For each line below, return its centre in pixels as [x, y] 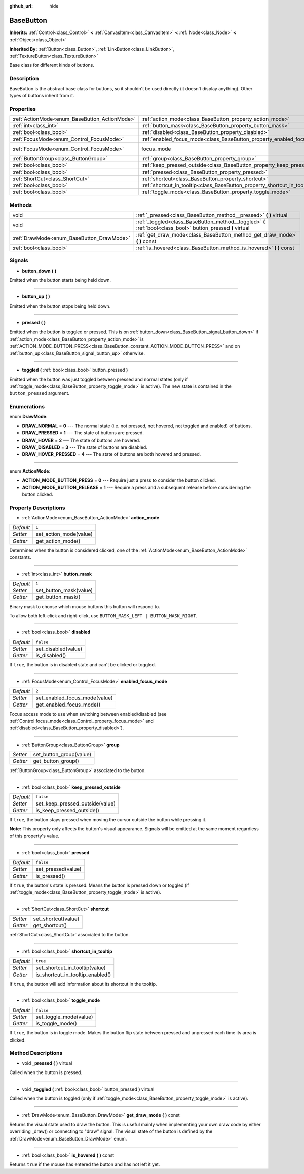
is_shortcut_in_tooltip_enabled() [73, 975]
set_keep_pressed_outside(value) [76, 803]
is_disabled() [51, 655]
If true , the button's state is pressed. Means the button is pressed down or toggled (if [99, 885]
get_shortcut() [50, 925]
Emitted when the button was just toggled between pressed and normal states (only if [99, 379]
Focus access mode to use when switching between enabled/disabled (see [88, 714]
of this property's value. [34, 836]
